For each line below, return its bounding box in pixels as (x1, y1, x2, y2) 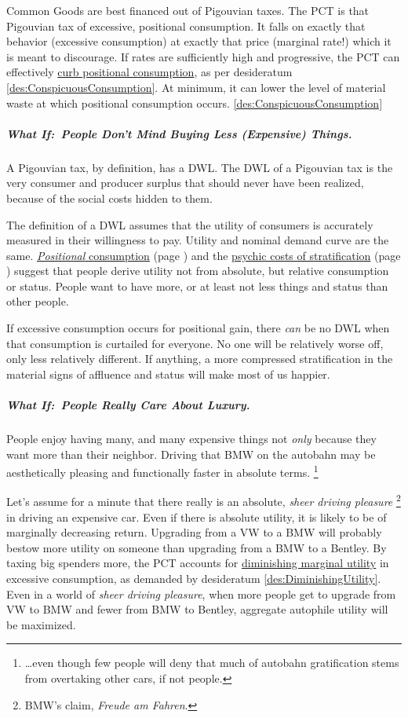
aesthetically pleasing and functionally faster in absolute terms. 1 (6, 462, 319, 480)
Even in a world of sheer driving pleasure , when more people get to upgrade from (6, 585, 396, 602)
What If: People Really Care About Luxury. (6, 397, 250, 413)
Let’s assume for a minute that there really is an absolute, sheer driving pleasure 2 (6, 491, 401, 510)
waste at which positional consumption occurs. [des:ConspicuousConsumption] (6, 94, 383, 111)
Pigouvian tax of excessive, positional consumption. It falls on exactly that (6, 17, 366, 34)
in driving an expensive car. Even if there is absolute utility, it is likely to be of (6, 508, 387, 525)
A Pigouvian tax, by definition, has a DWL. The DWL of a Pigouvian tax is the (6, 159, 393, 175)
